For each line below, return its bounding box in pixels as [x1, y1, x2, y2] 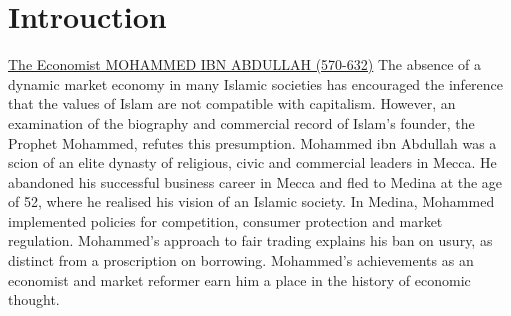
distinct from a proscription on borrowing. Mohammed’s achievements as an [8, 250, 474, 271]
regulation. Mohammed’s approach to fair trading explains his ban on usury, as [8, 230, 493, 251]
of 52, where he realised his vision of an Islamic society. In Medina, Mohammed [8, 191, 495, 212]
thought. [8, 289, 60, 310]
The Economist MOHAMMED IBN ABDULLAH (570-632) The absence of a [8, 54, 482, 75]
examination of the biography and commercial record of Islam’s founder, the [8, 112, 475, 133]
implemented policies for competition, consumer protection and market [8, 210, 443, 231]
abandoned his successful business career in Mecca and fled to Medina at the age [8, 171, 503, 192]
